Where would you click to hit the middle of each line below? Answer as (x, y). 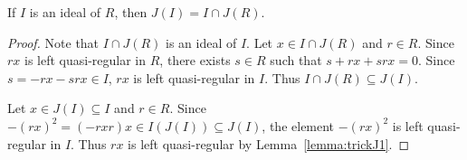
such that (296, 60)
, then (131, 12)
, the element (298, 125)
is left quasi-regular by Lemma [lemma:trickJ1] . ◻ (269, 143)
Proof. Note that (53, 42)
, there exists (195, 60)
